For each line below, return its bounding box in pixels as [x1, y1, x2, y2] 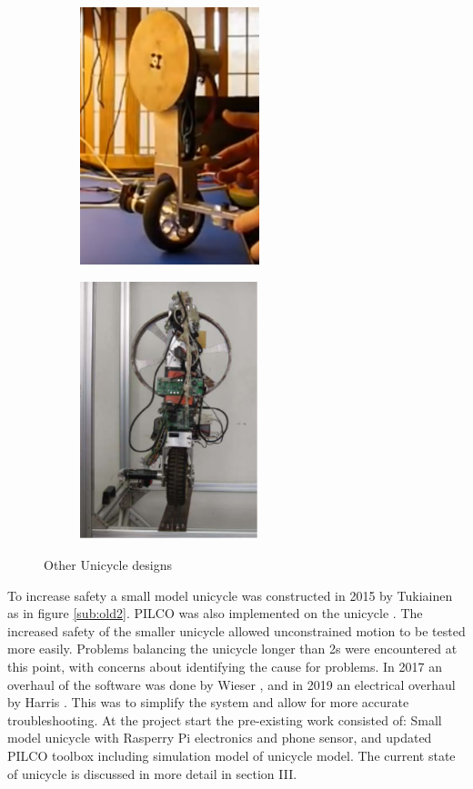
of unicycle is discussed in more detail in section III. [7, 764, 297, 783]
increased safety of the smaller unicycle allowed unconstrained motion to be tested [7, 621, 466, 640]
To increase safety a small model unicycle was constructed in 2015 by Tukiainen [7, 585, 453, 604]
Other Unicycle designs [44, 555, 172, 574]
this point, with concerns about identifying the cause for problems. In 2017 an [7, 657, 443, 676]
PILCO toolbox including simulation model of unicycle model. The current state [7, 746, 456, 765]
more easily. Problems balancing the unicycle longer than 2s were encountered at [7, 639, 458, 658]
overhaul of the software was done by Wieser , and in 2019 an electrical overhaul [7, 674, 456, 694]
